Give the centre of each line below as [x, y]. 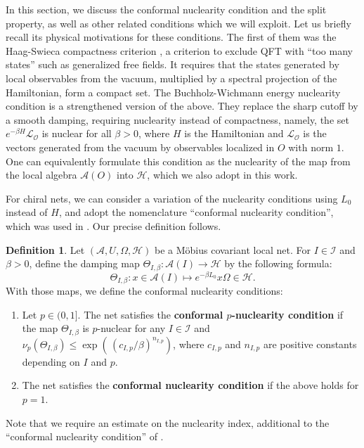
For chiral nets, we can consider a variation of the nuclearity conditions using [172, 198]
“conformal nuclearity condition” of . [85, 436]
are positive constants [310, 344]
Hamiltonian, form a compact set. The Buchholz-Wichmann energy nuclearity [173, 92]
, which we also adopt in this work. [222, 175]
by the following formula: [278, 263]
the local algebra [41, 175]
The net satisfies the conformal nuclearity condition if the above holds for [190, 385]
